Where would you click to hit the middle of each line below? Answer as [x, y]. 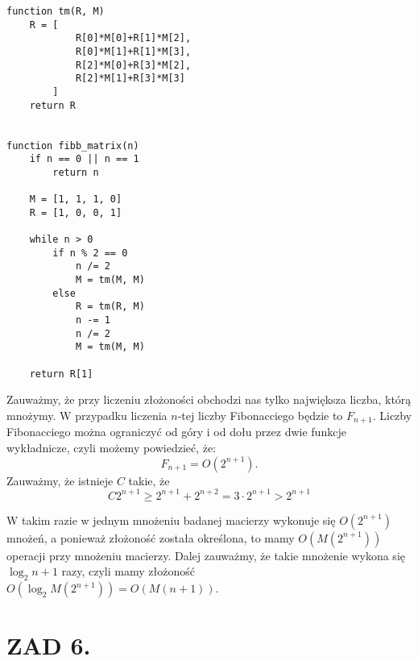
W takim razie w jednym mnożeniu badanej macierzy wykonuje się [171, 520]
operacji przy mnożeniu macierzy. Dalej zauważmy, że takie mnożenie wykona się [206, 555]
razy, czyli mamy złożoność [128, 571]
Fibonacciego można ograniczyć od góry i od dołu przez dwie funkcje [176, 432]
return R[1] [61, 374]
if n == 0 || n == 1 [84, 159]
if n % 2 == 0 [90, 253]
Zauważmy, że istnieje [60, 480]
